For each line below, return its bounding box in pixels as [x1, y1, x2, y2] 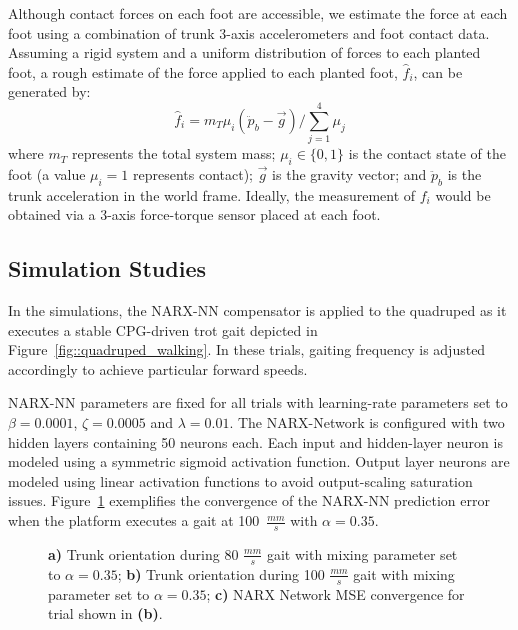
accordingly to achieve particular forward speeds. [8, 358, 308, 379]
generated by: [8, 81, 91, 102]
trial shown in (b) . [48, 603, 163, 624]
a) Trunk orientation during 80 [48, 543, 239, 564]
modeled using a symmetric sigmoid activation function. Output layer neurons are [8, 451, 510, 472]
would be [435, 184, 491, 205]
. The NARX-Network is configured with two [229, 412, 505, 433]
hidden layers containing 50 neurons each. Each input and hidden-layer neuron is [8, 431, 503, 452]
